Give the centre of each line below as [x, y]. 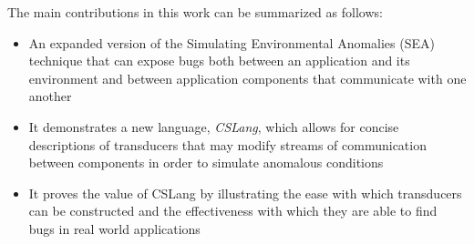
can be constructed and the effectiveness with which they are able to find [233, 211]
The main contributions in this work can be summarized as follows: [195, 12]
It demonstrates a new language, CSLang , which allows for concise [214, 126]
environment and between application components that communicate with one [247, 78]
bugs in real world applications [114, 228]
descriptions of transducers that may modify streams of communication [227, 144]
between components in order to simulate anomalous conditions [206, 163]
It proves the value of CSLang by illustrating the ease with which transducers [245, 193]
